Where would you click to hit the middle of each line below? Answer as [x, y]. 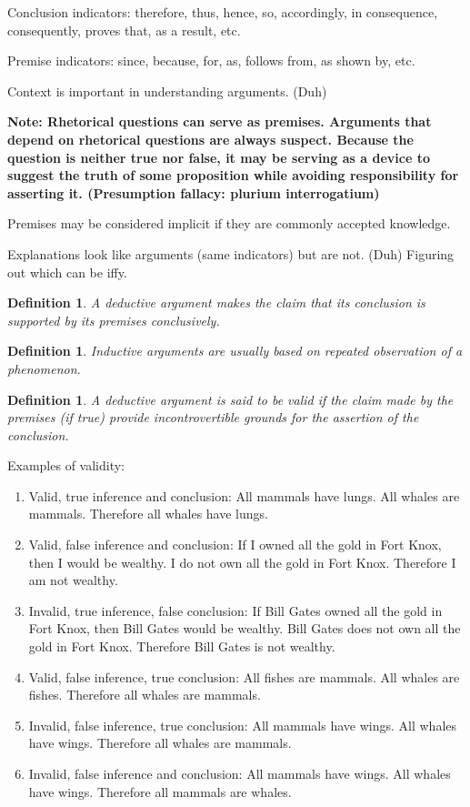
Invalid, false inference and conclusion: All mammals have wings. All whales [240, 773]
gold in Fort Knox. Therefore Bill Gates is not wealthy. [182, 646]
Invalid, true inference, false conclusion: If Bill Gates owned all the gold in [235, 610]
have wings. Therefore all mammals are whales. [160, 791]
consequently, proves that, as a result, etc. [124, 30]
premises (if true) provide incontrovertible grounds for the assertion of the [213, 417]
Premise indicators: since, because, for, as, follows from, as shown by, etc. [211, 61]
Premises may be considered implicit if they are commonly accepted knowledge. [229, 223]
